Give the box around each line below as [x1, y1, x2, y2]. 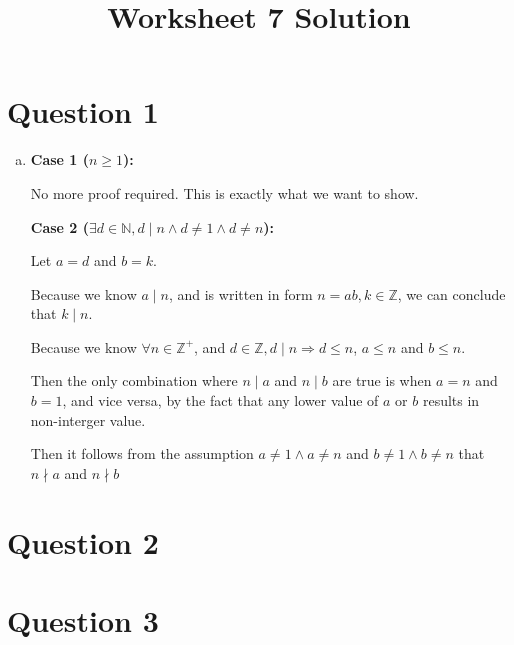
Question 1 [7, 91, 159, 132]
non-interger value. [30, 409, 146, 430]
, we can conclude [397, 283, 506, 304]
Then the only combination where [30, 370, 238, 391]
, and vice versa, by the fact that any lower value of [62, 390, 379, 411]
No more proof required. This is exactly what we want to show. [30, 182, 419, 203]
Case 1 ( [30, 149, 90, 170]
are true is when [332, 370, 432, 391]
